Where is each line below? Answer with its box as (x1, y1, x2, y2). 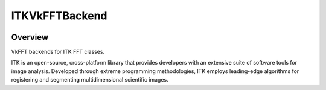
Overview (11, 32, 49, 42)
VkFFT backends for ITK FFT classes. (11, 48, 105, 56)
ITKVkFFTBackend (11, 9, 108, 22)
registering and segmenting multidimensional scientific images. (11, 76, 168, 83)
